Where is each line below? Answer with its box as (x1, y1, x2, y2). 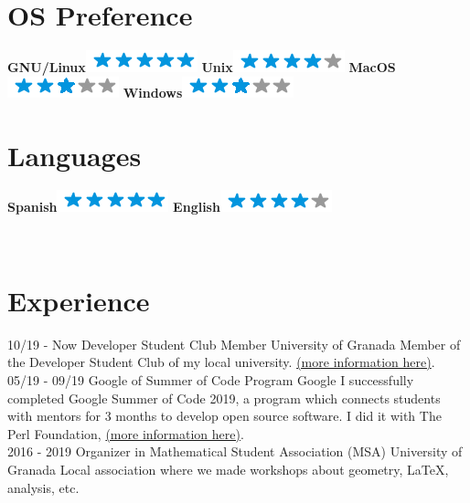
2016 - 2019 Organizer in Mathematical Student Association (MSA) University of (7, 442, 463, 461)
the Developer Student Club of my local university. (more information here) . (7, 352, 435, 372)
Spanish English (7, 197, 220, 216)
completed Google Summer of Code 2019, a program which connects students (7, 388, 441, 407)
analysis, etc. (7, 477, 80, 497)
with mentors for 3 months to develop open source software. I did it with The (7, 406, 442, 425)
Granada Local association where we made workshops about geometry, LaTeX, (7, 459, 449, 478)
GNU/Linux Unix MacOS (7, 58, 396, 77)
